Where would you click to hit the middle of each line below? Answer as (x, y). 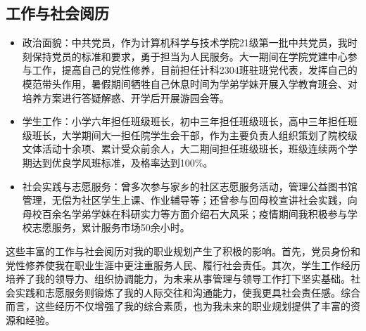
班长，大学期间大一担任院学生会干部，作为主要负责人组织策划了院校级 (195, 135)
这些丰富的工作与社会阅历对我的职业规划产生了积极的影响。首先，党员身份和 (183, 251)
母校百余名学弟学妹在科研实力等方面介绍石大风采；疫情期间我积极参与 (185, 213)
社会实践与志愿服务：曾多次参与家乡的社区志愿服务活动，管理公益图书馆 (190, 186)
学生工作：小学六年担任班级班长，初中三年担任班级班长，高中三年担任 (185, 121)
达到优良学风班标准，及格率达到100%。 (122, 162)
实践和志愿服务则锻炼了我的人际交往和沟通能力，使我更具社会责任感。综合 (188, 292)
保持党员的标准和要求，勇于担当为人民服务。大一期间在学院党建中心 (190, 56)
